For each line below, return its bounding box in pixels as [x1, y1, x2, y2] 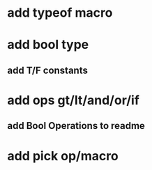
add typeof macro [7, 5, 113, 21]
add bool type [7, 37, 89, 53]
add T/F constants [7, 64, 89, 76]
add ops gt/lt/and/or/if [7, 92, 139, 108]
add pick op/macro [7, 148, 119, 164]
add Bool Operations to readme [7, 120, 145, 132]
